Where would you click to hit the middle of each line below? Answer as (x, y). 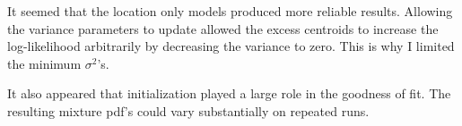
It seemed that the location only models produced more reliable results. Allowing (230, 11)
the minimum (44, 63)
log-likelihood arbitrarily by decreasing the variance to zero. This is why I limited (231, 46)
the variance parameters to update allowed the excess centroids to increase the (223, 28)
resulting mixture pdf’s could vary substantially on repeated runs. (188, 110)
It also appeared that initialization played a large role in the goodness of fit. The (229, 93)
